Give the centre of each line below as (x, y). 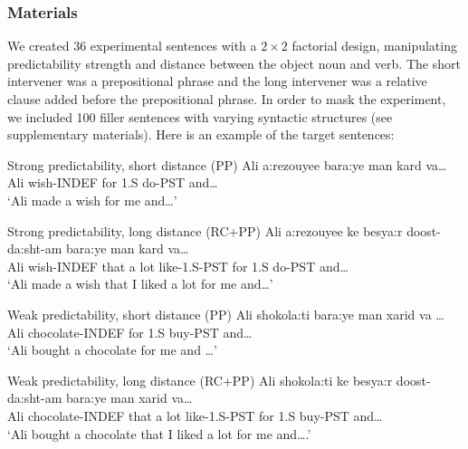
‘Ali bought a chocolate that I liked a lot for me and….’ (159, 433)
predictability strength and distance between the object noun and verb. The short (234, 63)
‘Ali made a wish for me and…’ (92, 200)
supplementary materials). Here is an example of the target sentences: (201, 134)
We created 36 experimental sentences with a (132, 46)
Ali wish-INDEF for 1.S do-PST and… (113, 182)
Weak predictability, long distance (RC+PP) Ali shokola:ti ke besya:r (200, 380)
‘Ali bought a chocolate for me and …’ (112, 350)
